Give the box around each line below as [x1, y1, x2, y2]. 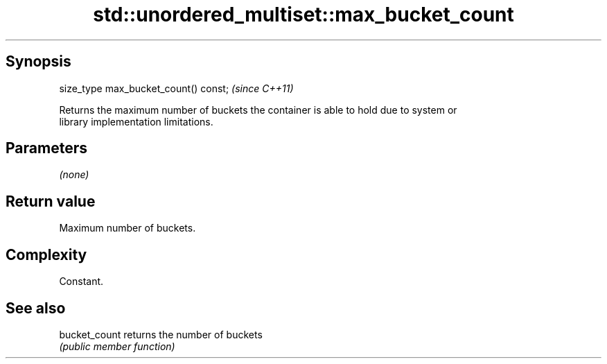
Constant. [59, 275, 104, 288]
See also [6, 299, 66, 317]
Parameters [6, 139, 87, 157]
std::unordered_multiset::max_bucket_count [93, 3, 514, 26]
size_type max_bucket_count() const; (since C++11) [59, 82, 294, 94]
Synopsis [6, 53, 71, 71]
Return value [6, 192, 96, 210]
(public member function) [59, 340, 175, 352]
